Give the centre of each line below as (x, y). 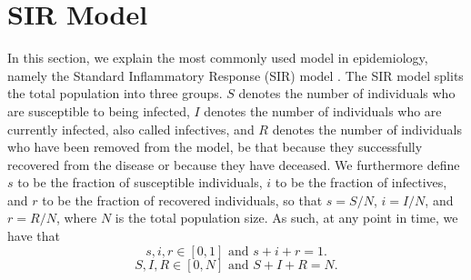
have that (34, 236)
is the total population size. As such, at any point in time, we (286, 218)
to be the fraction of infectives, (361, 182)
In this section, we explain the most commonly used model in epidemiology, (218, 58)
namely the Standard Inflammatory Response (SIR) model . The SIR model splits (235, 75)
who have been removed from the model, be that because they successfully (215, 147)
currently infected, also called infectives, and (131, 129)
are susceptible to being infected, (99, 110)
